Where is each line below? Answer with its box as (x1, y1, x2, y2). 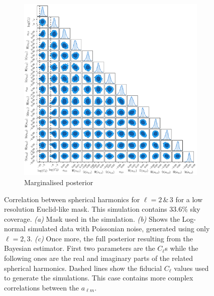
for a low (175, 194, 203, 204)
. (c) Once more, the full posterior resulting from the (30, 233, 193, 243)
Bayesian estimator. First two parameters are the (4, 243, 155, 253)
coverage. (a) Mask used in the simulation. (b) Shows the (4, 213, 180, 224)
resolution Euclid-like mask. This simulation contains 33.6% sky (4, 204, 200, 214)
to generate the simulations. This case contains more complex (4, 272, 193, 283)
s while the (165, 243, 198, 253)
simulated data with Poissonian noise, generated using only (28, 223, 210, 234)
